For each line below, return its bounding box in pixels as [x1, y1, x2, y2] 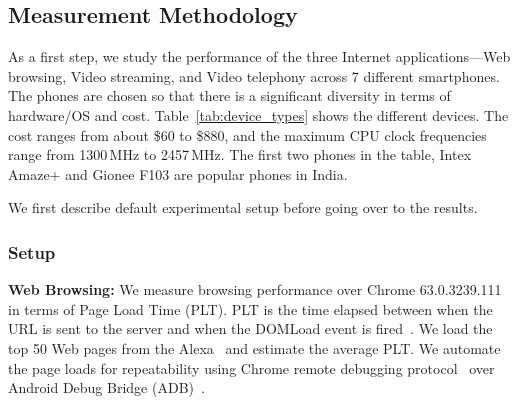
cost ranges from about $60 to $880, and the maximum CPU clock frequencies [8, 124, 487, 145]
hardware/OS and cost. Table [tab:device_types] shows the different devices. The [8, 104, 509, 125]
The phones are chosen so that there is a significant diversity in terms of [8, 85, 451, 106]
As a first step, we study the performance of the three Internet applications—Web [8, 46, 511, 67]
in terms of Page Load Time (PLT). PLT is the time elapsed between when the [8, 298, 493, 319]
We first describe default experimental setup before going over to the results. [8, 197, 478, 218]
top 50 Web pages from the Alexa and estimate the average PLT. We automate [8, 337, 501, 358]
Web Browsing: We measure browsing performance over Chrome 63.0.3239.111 [8, 279, 502, 300]
